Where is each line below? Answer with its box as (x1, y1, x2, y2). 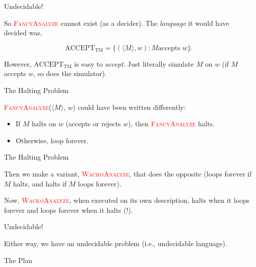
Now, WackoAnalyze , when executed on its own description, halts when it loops (4, 195, 250, 205)
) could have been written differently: (72, 101, 186, 112)
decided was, (4, 27, 42, 38)
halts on (32, 118, 57, 129)
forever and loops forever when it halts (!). (4, 204, 133, 215)
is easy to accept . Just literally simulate (74, 58, 194, 69)
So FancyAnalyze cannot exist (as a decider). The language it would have (4, 17, 229, 28)
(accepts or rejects (65, 118, 121, 129)
